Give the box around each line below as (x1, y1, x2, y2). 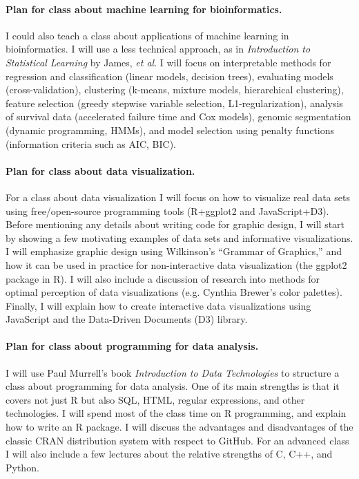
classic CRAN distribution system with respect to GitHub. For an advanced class (6, 433, 349, 447)
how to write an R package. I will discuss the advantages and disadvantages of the (6, 420, 353, 434)
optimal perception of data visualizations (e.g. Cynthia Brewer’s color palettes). (6, 285, 342, 299)
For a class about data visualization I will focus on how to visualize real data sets (6, 189, 350, 204)
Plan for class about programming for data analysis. (6, 339, 259, 353)
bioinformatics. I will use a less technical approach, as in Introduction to (6, 41, 311, 56)
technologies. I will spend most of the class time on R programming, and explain (6, 406, 347, 420)
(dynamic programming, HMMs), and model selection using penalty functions (6, 122, 335, 137)
